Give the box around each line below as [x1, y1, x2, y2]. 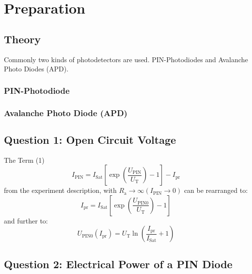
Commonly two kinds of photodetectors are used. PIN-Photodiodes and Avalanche [4, 54, 248, 64]
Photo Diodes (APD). [4, 64, 69, 74]
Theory [4, 31, 41, 46]
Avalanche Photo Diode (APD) [4, 106, 127, 119]
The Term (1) [4, 154, 45, 165]
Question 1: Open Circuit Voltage [4, 132, 176, 147]
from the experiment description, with [4, 185, 117, 195]
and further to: [4, 215, 48, 225]
